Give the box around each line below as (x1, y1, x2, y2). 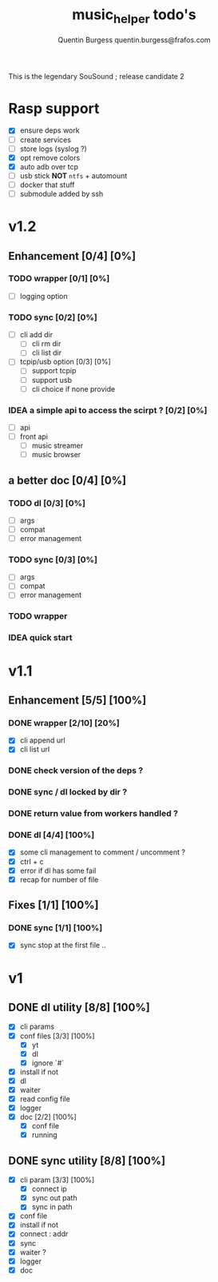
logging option (19, 291, 68, 301)
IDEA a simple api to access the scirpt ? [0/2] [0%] (8, 404, 208, 416)
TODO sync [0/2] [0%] (8, 312, 97, 323)
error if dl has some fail (19, 866, 97, 875)
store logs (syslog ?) (19, 144, 88, 153)
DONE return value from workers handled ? (8, 808, 178, 819)
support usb (31, 375, 73, 384)
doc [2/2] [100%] (19, 1113, 77, 1122)
